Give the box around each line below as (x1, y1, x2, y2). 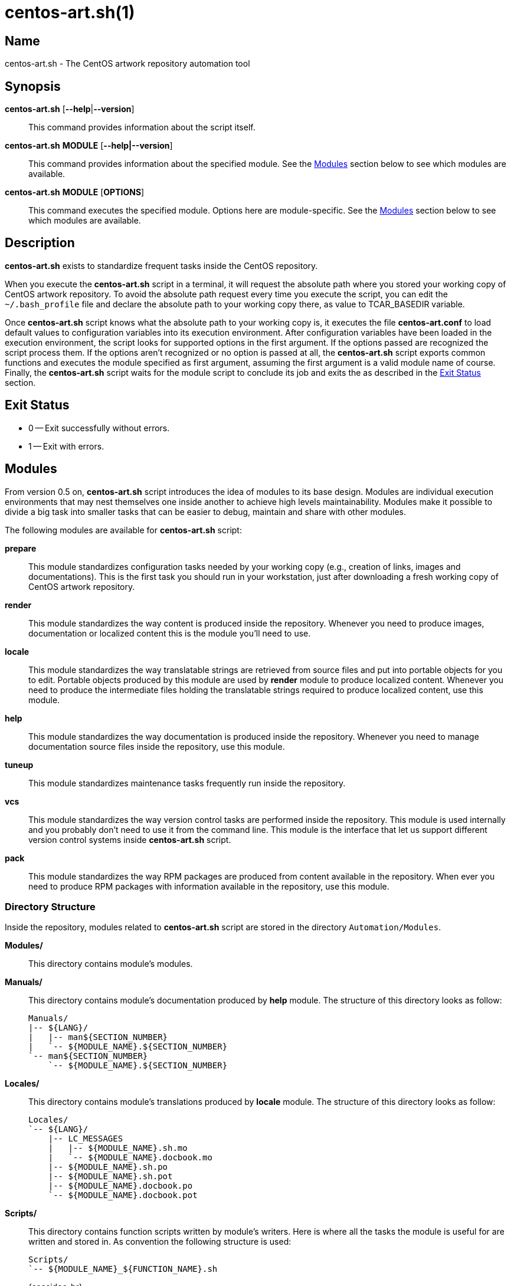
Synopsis (5, 78, 61, 94)
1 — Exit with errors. (28, 441, 104, 451)
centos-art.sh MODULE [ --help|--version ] (5, 140, 173, 151)
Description (5, 235, 75, 251)
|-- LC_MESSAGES (48, 1134, 123, 1144)
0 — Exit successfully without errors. (28, 422, 170, 433)
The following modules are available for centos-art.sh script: (5, 524, 242, 535)
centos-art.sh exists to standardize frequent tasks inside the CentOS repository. (5, 260, 318, 271)
